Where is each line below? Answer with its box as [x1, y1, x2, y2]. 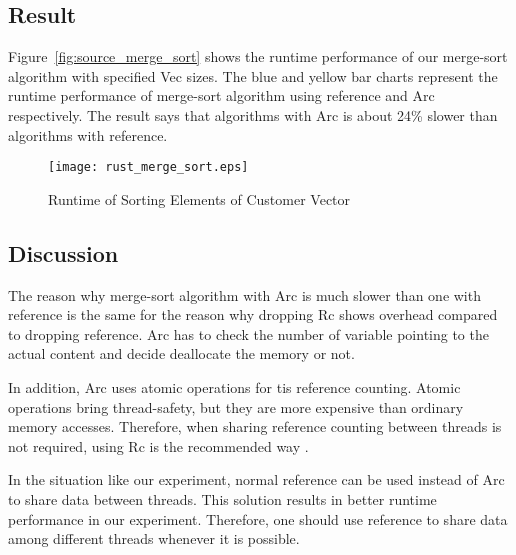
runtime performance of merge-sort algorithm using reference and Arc [8, 85, 435, 106]
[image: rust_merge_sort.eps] [48, 160, 249, 175]
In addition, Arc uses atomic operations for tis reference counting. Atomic [8, 377, 461, 397]
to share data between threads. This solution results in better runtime [8, 488, 437, 509]
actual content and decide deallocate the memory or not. [8, 343, 355, 364]
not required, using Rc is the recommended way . [8, 435, 309, 456]
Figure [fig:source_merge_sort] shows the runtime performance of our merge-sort [8, 46, 508, 67]
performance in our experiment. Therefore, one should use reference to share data [8, 508, 508, 529]
